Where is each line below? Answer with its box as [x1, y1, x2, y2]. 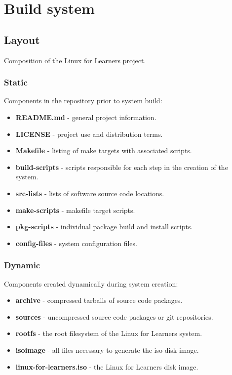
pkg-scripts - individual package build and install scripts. [15, 221, 193, 232]
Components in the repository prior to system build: [4, 95, 162, 106]
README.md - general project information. [15, 112, 156, 122]
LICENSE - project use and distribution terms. [15, 128, 163, 139]
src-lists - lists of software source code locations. [15, 188, 164, 198]
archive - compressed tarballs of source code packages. [15, 295, 183, 305]
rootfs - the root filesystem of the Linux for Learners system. [15, 328, 202, 338]
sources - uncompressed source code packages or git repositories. [15, 311, 213, 322]
